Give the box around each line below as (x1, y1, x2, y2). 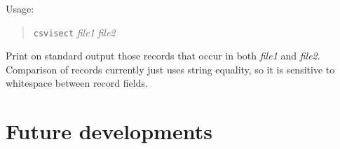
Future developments (6, 117, 212, 146)
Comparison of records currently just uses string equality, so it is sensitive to (6, 62, 335, 76)
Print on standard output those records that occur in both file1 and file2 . (6, 48, 320, 63)
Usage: (6, 1, 34, 15)
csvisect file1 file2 (33, 24, 116, 39)
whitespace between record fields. (6, 76, 148, 90)
